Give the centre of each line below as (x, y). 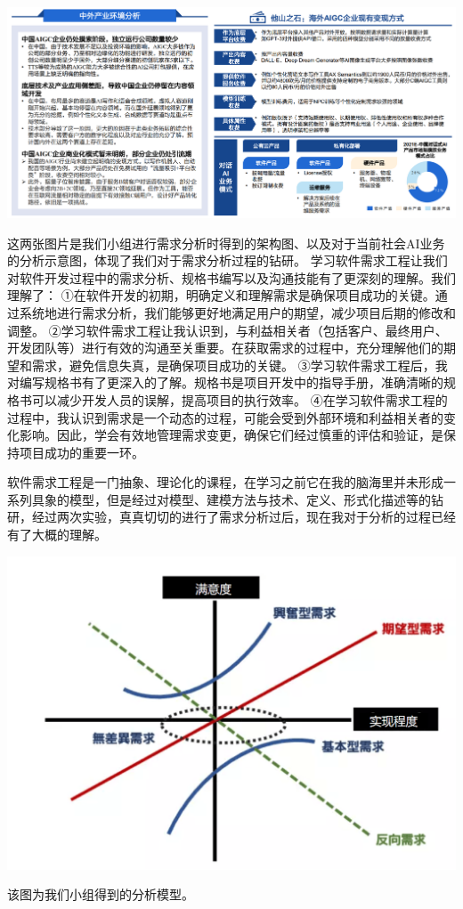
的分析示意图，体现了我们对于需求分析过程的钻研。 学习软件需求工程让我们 (227, 260)
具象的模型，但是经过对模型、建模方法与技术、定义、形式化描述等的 (231, 499)
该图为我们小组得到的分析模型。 (101, 894)
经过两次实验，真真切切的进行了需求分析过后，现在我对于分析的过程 (231, 517)
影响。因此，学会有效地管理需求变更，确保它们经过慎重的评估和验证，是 (231, 435)
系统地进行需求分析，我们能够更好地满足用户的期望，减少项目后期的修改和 (237, 312)
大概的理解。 (69, 535)
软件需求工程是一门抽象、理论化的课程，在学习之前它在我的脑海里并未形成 (225, 482)
